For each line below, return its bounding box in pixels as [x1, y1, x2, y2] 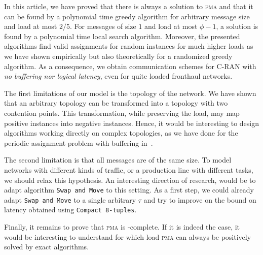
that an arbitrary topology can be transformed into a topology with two [4, 98, 228, 108]
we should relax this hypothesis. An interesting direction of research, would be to [4, 174, 256, 185]
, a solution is [216, 21, 258, 31]
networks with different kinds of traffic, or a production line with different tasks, [4, 164, 253, 175]
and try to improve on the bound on [143, 194, 256, 205]
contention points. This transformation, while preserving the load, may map [4, 107, 240, 118]
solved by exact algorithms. [4, 241, 89, 252]
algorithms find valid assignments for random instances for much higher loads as [4, 41, 253, 51]
